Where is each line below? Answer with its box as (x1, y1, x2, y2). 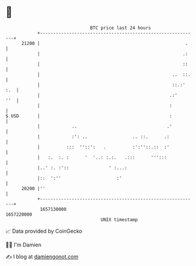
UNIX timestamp (100, 216, 138, 223)
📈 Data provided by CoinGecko (5, 227, 83, 235)
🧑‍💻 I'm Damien (5, 241, 42, 248)
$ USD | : (5, 113, 172, 119)
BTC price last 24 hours (90, 25, 151, 31)
